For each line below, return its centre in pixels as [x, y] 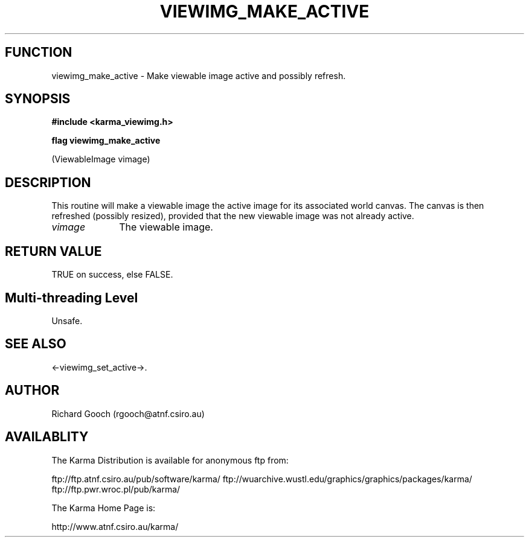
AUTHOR [32, 391]
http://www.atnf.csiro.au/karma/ [115, 526]
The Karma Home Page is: [104, 508]
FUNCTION [39, 53]
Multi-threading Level [72, 298]
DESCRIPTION [48, 182]
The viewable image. [166, 227]
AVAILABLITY [47, 437]
